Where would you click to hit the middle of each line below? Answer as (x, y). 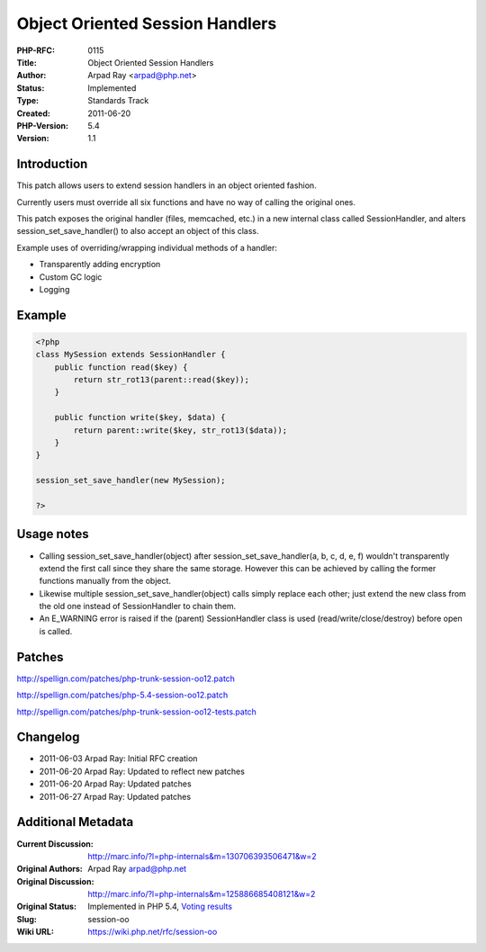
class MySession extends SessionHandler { (130, 355)
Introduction (52, 164)
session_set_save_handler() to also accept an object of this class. (138, 231)
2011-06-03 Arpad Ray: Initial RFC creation (118, 759)
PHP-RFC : (36, 50)
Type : (28, 101)
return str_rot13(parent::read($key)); (161, 380)
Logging (54, 289)
